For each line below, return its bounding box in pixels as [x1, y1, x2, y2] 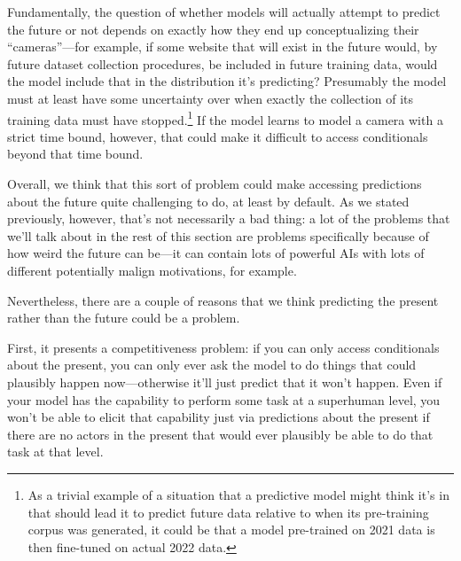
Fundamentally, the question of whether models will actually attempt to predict [7, 3, 441, 20]
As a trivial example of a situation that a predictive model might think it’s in [27, 485, 449, 503]
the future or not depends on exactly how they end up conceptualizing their [7, 19, 419, 38]
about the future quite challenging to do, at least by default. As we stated [7, 191, 410, 210]
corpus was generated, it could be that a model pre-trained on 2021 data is [27, 520, 435, 539]
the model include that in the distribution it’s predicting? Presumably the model [7, 72, 447, 90]
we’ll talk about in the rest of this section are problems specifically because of [7, 226, 429, 245]
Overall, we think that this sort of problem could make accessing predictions [7, 175, 422, 192]
